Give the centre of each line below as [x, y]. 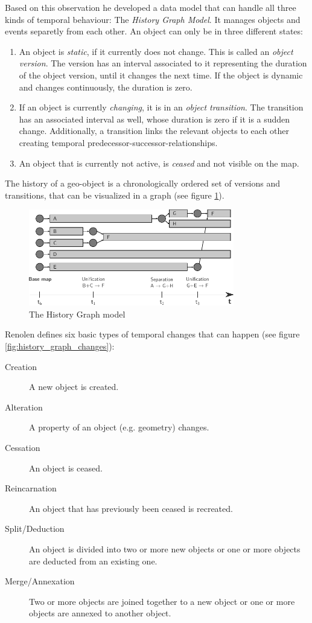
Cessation [23, 448]
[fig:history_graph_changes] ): [60, 346]
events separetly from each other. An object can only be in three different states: [154, 31]
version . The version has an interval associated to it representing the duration [163, 63]
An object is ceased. [66, 468]
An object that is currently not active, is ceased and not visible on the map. [159, 163]
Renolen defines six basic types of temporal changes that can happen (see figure [152, 334]
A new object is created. [74, 387]
